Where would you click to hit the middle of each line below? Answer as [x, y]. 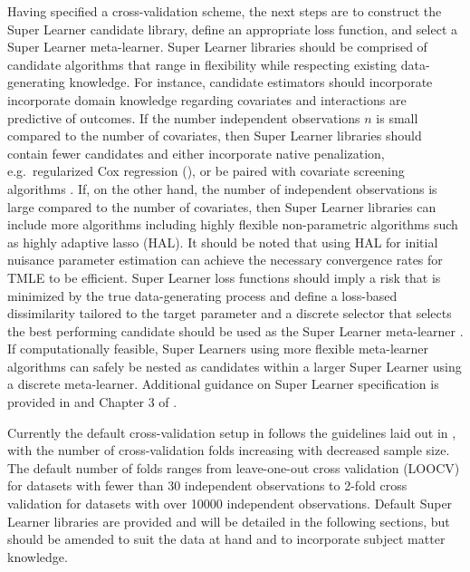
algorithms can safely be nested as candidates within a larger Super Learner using [235, 366]
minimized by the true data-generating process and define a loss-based [202, 295]
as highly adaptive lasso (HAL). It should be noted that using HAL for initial [223, 242]
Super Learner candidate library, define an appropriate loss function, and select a [232, 29]
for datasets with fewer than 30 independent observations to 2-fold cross [207, 485]
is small [397, 117]
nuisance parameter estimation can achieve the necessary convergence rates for [225, 260]
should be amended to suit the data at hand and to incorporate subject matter [226, 539]
